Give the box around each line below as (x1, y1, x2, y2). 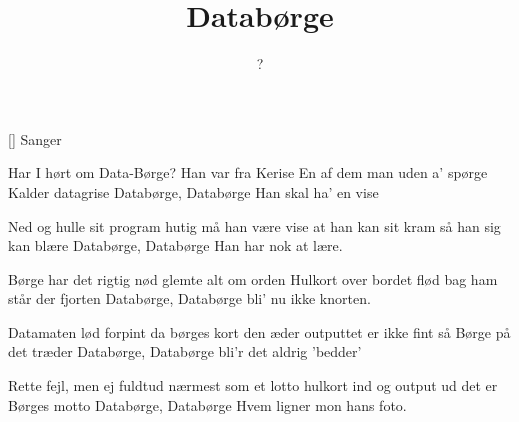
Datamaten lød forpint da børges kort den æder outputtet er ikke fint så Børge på (8, 321, 511, 342)
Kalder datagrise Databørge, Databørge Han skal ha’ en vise (8, 181, 379, 202)
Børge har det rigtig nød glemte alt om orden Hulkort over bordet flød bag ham (8, 268, 498, 289)
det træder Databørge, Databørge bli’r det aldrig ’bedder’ (8, 341, 362, 362)
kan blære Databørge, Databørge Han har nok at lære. (8, 235, 343, 256)
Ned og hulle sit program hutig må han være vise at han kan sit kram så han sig (8, 215, 501, 236)
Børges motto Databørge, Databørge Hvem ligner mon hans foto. (8, 394, 407, 415)
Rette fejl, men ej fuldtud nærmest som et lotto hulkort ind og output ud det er (8, 375, 498, 396)
